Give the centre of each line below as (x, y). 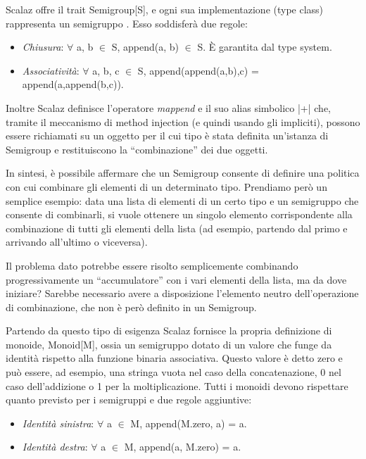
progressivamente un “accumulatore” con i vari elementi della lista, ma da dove (176, 279)
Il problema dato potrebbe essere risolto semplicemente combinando (152, 265)
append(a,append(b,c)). (73, 84)
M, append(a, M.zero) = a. (183, 447)
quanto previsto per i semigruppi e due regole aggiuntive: (129, 400)
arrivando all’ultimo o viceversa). (77, 242)
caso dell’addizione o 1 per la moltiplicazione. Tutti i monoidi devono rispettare (177, 385)
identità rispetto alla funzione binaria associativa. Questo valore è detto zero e (174, 358)
